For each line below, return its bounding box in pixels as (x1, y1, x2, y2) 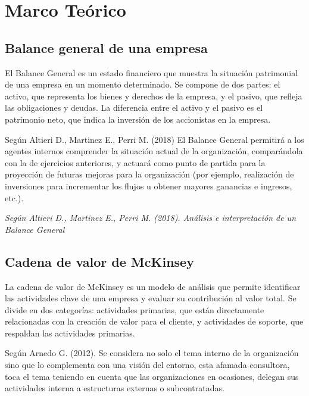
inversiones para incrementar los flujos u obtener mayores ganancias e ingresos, (5, 179, 292, 192)
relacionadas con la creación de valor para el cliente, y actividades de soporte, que (5, 315, 304, 328)
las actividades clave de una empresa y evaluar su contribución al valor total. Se (5, 292, 296, 304)
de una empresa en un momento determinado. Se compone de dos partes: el (5, 78, 280, 91)
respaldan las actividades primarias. (5, 326, 135, 339)
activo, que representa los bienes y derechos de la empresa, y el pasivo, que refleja (5, 89, 302, 102)
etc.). (5, 191, 24, 204)
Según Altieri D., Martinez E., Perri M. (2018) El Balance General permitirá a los (5, 133, 304, 145)
